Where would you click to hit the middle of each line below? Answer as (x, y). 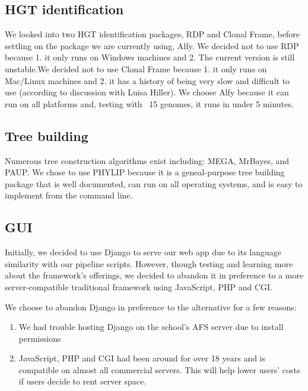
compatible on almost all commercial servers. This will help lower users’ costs (159, 369)
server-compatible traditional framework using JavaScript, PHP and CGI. (139, 286)
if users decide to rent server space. (82, 381)
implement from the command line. (69, 195)
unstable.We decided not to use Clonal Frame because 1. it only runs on (136, 68)
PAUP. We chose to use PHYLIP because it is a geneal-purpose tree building (145, 172)
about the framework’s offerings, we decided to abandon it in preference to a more (154, 275)
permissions (40, 338)
